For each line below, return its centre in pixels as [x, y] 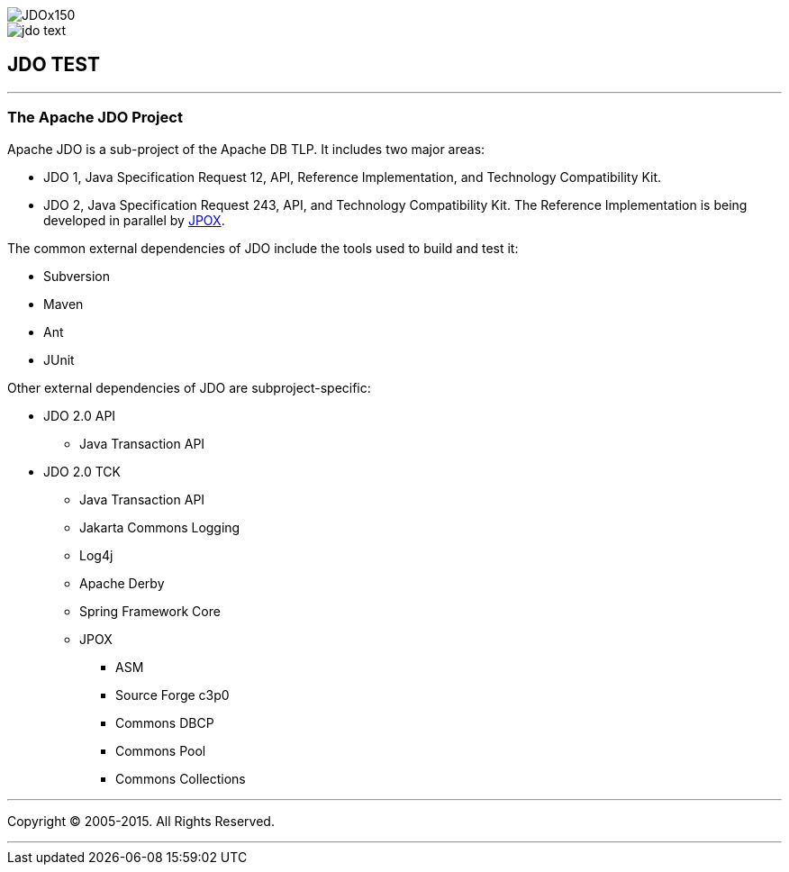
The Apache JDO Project [95, 118]
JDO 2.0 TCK [82, 471]
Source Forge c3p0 [172, 695]
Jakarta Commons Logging [160, 527]
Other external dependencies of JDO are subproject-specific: [189, 387]
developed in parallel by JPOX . [134, 220]
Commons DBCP [165, 722]
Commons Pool [161, 750]
